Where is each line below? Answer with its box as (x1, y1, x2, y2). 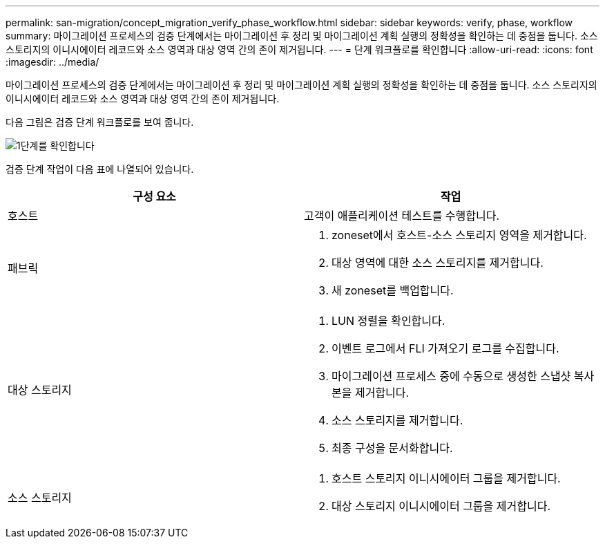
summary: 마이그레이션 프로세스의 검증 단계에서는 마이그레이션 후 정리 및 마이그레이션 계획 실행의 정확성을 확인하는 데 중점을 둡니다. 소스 (6, 30, 598, 41)
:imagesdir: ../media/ (6, 56, 99, 68)
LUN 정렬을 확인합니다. (332, 314, 445, 328)
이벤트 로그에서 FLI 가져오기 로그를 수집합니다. (332, 341, 559, 355)
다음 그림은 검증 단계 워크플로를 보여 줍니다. (6, 116, 194, 128)
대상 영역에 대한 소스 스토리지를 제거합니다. (332, 256, 544, 270)
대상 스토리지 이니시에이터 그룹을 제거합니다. (332, 499, 551, 513)
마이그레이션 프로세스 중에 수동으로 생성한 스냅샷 (332, 369, 571, 383)
